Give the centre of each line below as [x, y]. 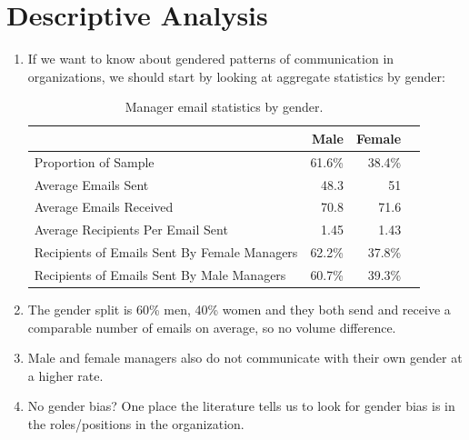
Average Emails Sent [91, 184]
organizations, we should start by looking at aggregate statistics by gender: [236, 76]
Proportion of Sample [94, 161]
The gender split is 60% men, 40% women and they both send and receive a [239, 310]
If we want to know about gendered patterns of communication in [211, 59]
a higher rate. [65, 375]
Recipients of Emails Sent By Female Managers [166, 252]
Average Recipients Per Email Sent [131, 230]
